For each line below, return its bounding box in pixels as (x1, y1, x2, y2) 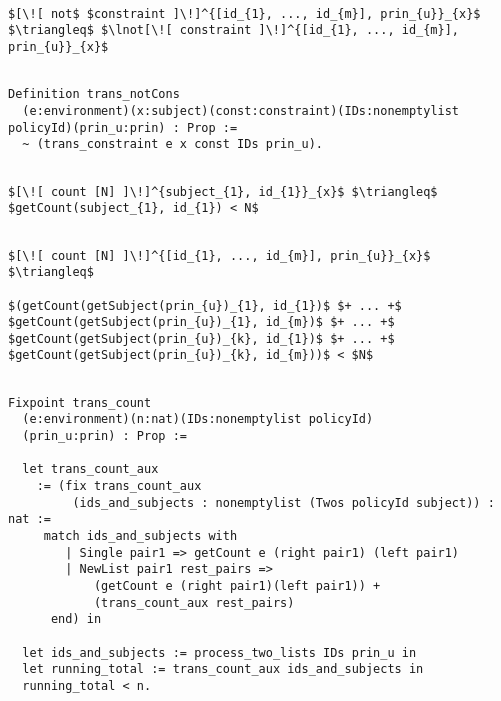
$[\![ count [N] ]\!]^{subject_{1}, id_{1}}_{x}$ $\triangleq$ (8, 184, 438, 199)
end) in (50, 612, 102, 627)
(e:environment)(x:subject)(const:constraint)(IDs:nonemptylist (22, 103, 460, 118)
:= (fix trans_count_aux (36, 479, 202, 494)
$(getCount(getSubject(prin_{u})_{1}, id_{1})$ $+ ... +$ (8, 298, 402, 313)
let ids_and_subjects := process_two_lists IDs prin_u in (22, 645, 417, 660)
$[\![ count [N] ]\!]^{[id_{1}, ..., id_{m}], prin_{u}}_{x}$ (8, 248, 431, 263)
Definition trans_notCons (8, 87, 180, 102)
